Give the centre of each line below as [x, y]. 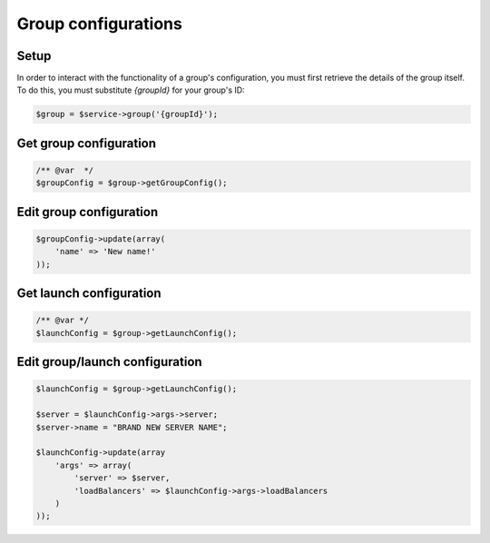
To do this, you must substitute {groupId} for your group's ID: [131, 90]
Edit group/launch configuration [110, 362]
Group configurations [100, 24]
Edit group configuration [88, 212]
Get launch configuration [89, 294]
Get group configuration [87, 143]
